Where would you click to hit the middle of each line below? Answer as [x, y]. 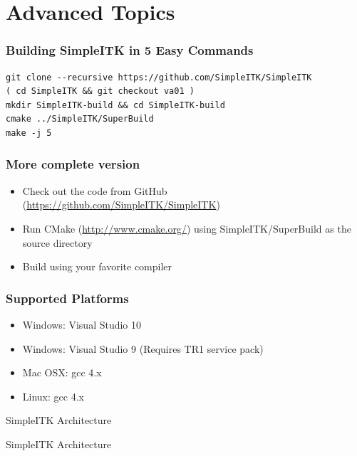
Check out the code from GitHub [95, 190]
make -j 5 [29, 133]
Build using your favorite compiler [97, 266]
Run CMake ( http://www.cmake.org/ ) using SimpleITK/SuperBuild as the [187, 228]
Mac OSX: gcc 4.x [62, 372]
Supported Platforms [67, 298]
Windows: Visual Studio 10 [82, 324]
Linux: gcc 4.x [53, 396]
